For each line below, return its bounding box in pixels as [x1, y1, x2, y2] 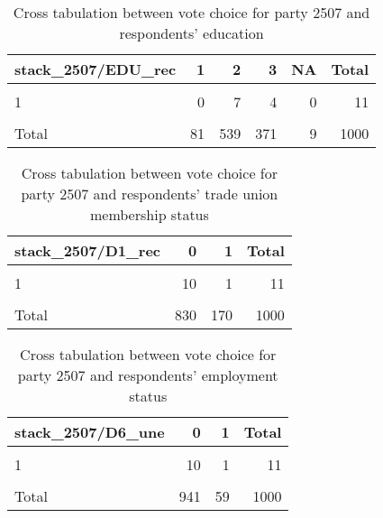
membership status [89, 204, 209, 225]
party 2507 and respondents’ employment [17, 365, 278, 385]
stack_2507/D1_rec [14, 240, 161, 261]
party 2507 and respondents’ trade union [21, 183, 278, 204]
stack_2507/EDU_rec [14, 59, 177, 79]
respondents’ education [119, 23, 264, 43]
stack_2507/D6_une [14, 421, 165, 442]
